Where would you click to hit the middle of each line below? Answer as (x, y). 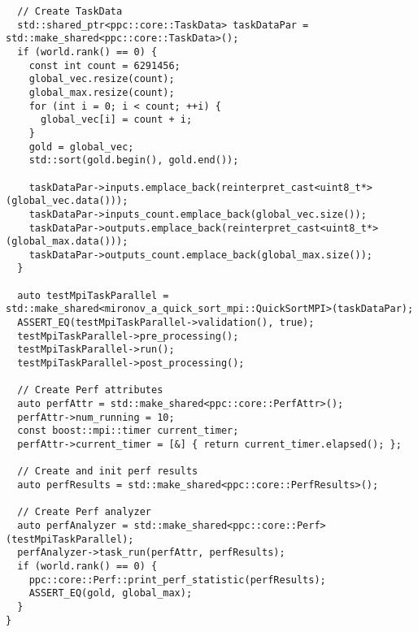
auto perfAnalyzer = (73, 525)
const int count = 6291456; (104, 65)
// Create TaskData (70, 11)
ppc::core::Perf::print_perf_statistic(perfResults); (177, 580)
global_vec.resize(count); (102, 79)
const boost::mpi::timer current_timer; (128, 431)
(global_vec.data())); (67, 201)
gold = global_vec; (81, 147)
